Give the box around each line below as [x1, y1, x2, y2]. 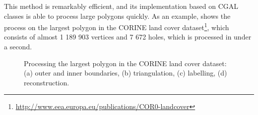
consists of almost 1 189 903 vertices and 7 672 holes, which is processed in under [4, 32, 252, 42]
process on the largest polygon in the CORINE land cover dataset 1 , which [4, 21, 229, 32]
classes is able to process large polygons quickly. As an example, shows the [4, 10, 231, 21]
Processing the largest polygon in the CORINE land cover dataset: [24, 58, 227, 68]
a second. [4, 41, 32, 52]
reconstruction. [24, 77, 69, 87]
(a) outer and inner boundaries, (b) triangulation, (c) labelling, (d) [24, 68, 227, 78]
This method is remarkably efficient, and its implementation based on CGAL [4, 1, 238, 11]
